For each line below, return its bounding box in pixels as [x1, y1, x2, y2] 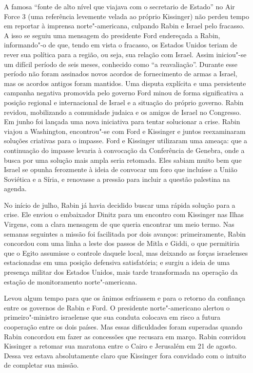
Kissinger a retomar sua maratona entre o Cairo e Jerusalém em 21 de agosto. [4, 341, 237, 351]
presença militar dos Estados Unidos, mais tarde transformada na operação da [4, 267, 238, 277]
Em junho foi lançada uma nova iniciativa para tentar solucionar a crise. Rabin [4, 116, 240, 127]
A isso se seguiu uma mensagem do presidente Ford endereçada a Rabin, [4, 30, 220, 40]
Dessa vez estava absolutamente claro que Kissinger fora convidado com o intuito [4, 350, 246, 360]
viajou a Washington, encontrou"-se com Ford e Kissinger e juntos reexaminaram [4, 126, 246, 136]
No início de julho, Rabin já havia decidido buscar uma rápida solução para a [4, 199, 235, 210]
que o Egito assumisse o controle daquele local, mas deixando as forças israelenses [4, 247, 248, 258]
